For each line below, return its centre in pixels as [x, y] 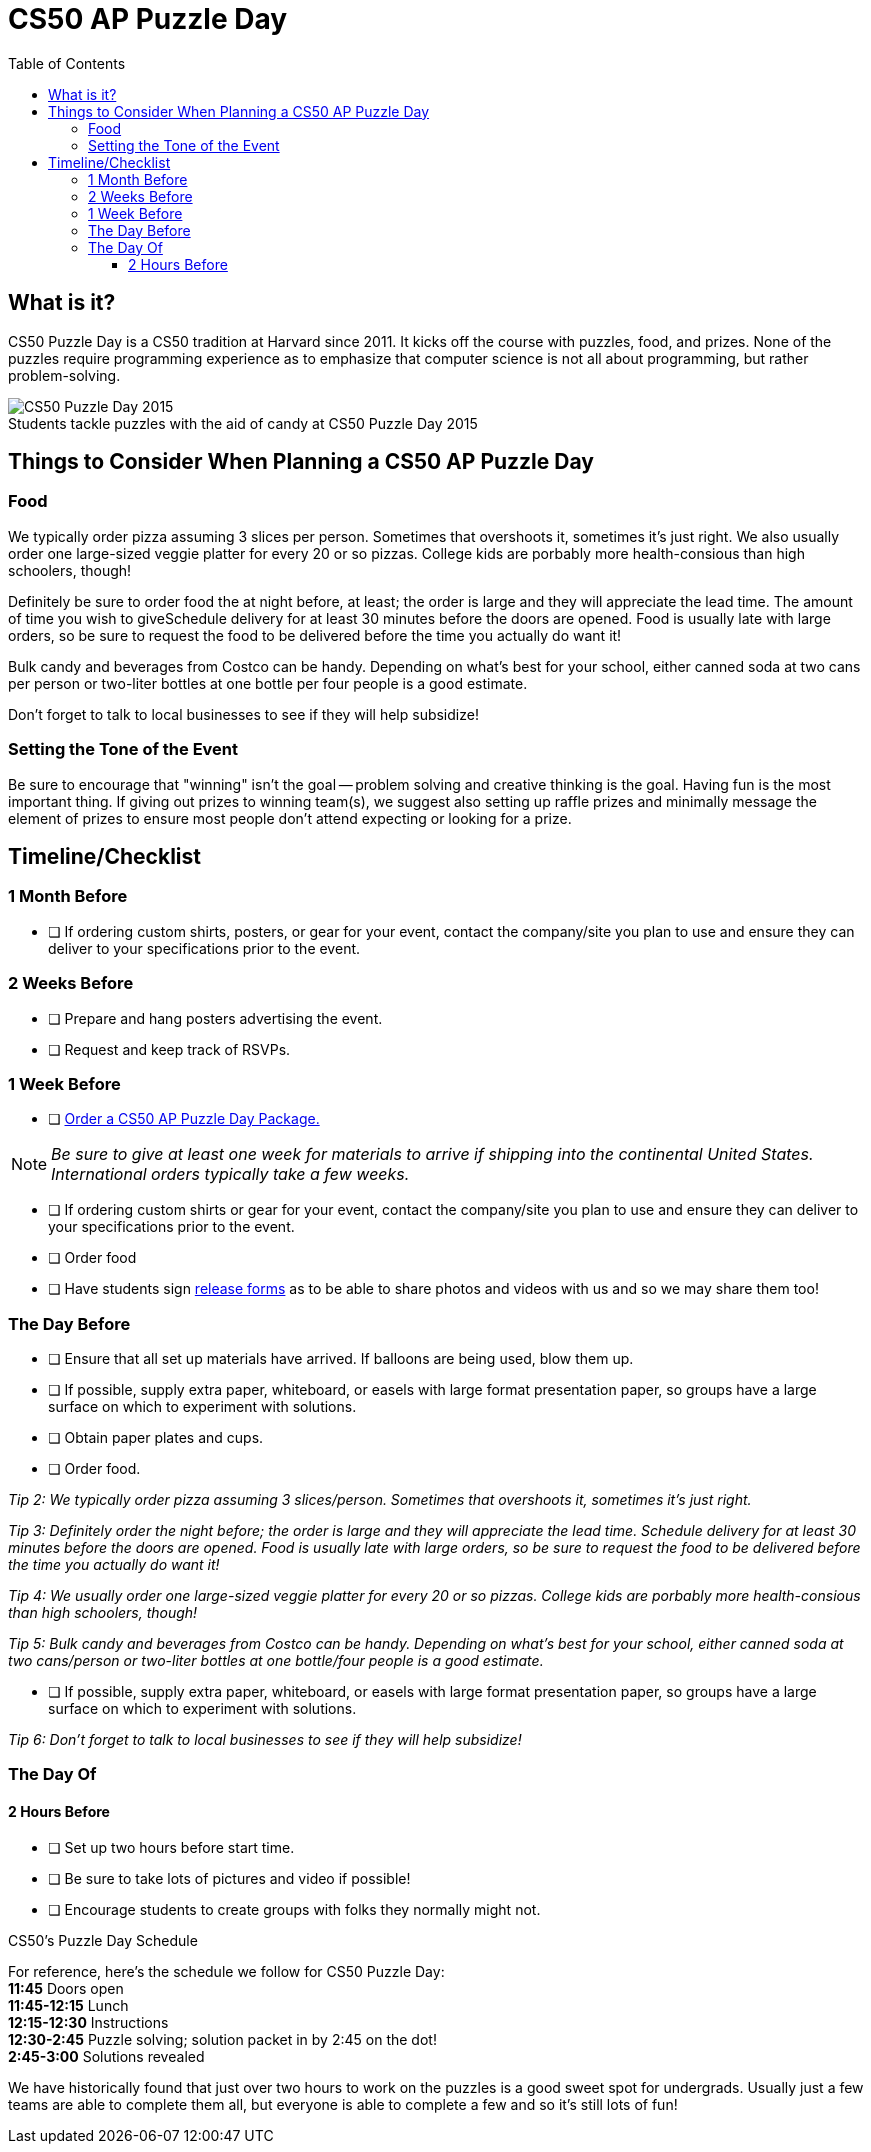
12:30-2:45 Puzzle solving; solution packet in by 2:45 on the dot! [222, 2039]
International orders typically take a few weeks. [230, 1174]
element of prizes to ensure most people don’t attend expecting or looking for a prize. [290, 818]
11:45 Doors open [66, 1988]
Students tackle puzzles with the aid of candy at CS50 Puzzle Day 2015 [243, 423]
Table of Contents [67, 63]
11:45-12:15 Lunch [68, 2005]
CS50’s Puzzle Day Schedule [103, 1940]
